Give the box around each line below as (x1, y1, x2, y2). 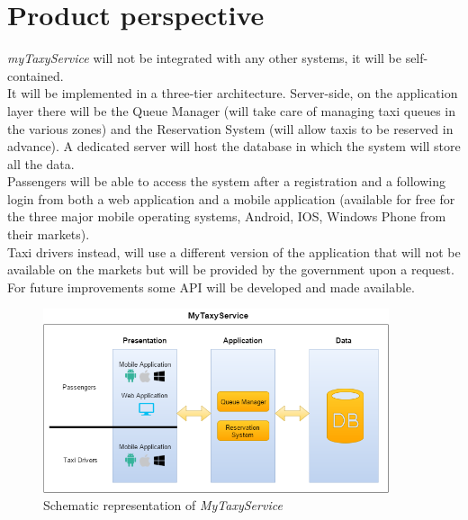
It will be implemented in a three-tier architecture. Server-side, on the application (7, 84, 458, 103)
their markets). (7, 225, 90, 244)
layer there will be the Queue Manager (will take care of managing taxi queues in (7, 101, 455, 120)
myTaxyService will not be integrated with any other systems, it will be (7, 49, 401, 67)
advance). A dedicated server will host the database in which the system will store (7, 137, 461, 156)
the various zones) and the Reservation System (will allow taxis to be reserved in (7, 119, 454, 138)
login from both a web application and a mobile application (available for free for (7, 189, 455, 208)
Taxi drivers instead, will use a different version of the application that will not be (7, 242, 461, 261)
